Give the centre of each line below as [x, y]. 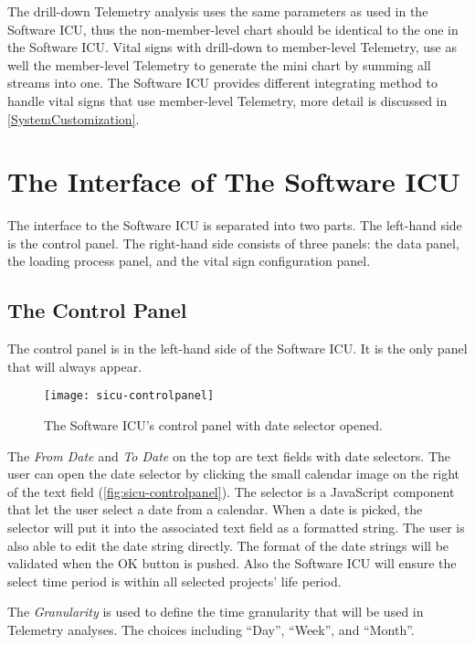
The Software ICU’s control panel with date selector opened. [213, 425]
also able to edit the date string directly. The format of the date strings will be [228, 545]
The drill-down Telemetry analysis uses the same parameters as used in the [218, 11]
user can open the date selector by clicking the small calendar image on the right [234, 474]
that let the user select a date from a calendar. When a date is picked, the [215, 509]
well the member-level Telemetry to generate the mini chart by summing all [219, 64]
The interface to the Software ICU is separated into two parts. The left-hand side [235, 225]
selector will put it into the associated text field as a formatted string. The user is [236, 528]
